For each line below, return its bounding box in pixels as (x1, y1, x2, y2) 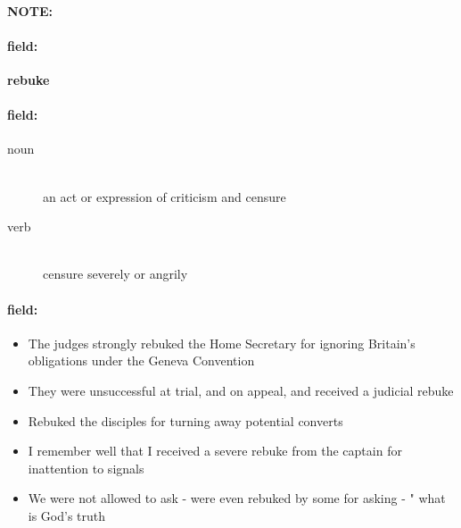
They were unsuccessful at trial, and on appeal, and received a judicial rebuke (28, 381, 454, 399)
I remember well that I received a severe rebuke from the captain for (28, 441, 402, 460)
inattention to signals (28, 458, 144, 477)
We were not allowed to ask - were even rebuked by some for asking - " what (28, 489, 446, 507)
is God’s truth (28, 506, 106, 524)
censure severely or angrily (43, 264, 188, 283)
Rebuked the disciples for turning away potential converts (28, 411, 343, 430)
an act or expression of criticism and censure (43, 187, 286, 205)
